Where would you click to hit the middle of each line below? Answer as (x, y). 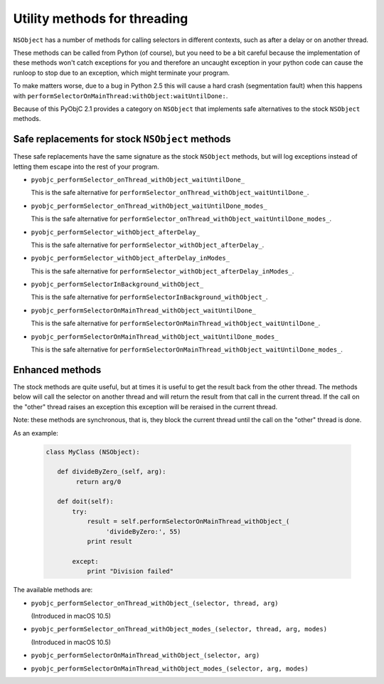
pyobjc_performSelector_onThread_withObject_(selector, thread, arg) (155, 603)
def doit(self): (85, 501)
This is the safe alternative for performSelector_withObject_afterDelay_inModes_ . (162, 271)
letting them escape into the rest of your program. (86, 167)
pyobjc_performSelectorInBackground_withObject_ (117, 284)
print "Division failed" (130, 572)
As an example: (36, 433)
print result (110, 542)
